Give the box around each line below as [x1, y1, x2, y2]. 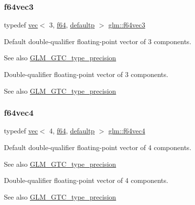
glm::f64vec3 [108, 20, 146, 30]
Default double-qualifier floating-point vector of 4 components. [4, 142, 192, 152]
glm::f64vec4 [108, 126, 146, 136]
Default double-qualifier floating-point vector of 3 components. [4, 36, 192, 46]
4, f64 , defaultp [49, 126, 95, 136]
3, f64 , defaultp [49, 20, 95, 30]
